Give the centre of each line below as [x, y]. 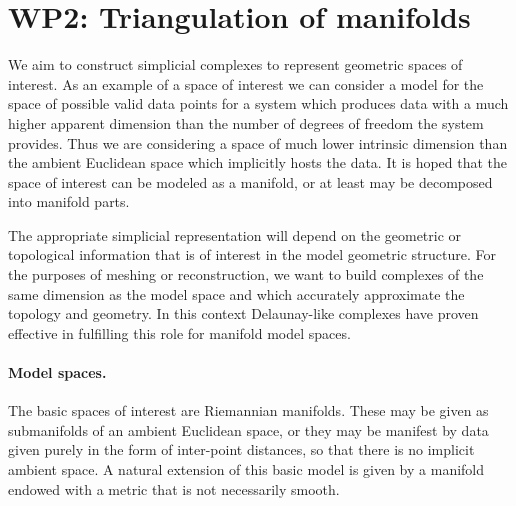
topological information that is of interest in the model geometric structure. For [252, 254]
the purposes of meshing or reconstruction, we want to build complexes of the [246, 274]
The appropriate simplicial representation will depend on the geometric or [235, 234]
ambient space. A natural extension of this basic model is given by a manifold [246, 469]
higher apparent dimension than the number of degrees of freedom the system [246, 122]
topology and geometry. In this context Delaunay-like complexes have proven [243, 313]
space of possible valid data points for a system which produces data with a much [258, 103]
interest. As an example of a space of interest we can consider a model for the [246, 83]
